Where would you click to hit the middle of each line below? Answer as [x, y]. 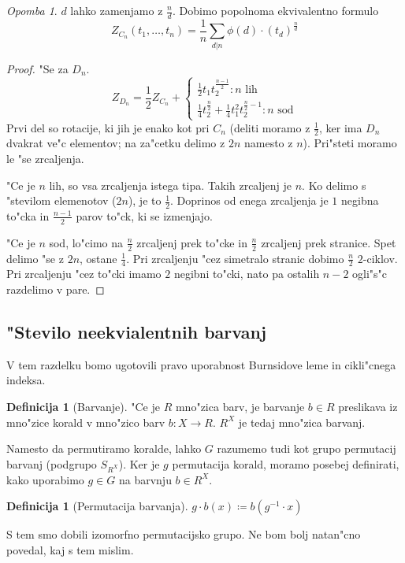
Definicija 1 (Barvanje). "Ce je [83, 407]
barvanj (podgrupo [52, 463]
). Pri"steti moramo [350, 143]
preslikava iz [368, 407]
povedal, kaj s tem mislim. [70, 549]
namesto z [268, 143]
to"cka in [28, 215]
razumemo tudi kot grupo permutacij [307, 448]
